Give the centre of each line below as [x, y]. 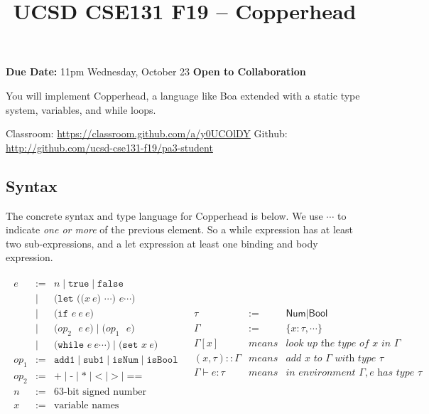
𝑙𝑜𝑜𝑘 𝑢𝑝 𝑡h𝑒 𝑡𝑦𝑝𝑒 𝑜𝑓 [327, 344]
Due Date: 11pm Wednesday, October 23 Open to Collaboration [156, 71]
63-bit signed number [100, 392]
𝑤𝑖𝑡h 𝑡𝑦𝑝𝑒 [355, 359]
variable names [86, 405]
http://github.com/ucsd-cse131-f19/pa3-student [109, 147]
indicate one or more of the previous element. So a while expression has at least [180, 229]
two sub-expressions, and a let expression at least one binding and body [162, 243]
